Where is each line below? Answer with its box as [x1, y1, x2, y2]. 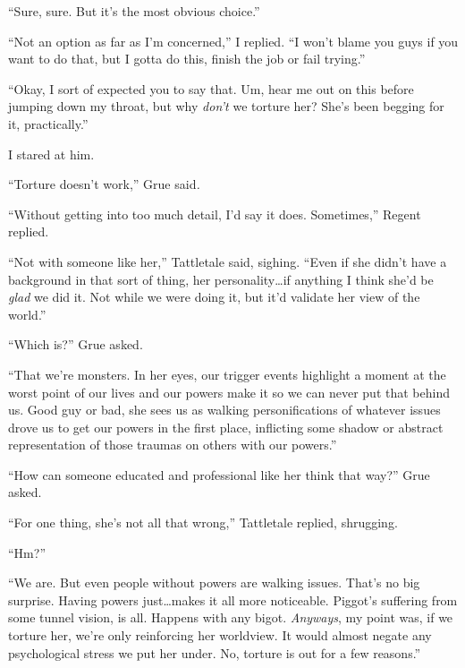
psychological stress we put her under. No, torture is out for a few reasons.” [8, 643, 421, 662]
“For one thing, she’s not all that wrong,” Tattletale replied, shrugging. [8, 513, 398, 532]
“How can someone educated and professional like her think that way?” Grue [8, 465, 430, 484]
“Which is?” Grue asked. [8, 335, 143, 354]
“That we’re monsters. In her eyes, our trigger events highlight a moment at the [8, 364, 446, 383]
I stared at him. [8, 144, 95, 163]
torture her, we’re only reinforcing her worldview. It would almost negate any [8, 626, 432, 645]
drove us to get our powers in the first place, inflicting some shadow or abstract [8, 417, 444, 436]
